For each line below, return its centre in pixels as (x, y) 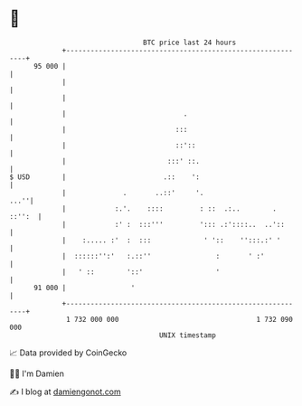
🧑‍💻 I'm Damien (37, 373)
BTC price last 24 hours (190, 42)
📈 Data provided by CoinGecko (68, 353)
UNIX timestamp (188, 335)
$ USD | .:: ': (105, 177)
